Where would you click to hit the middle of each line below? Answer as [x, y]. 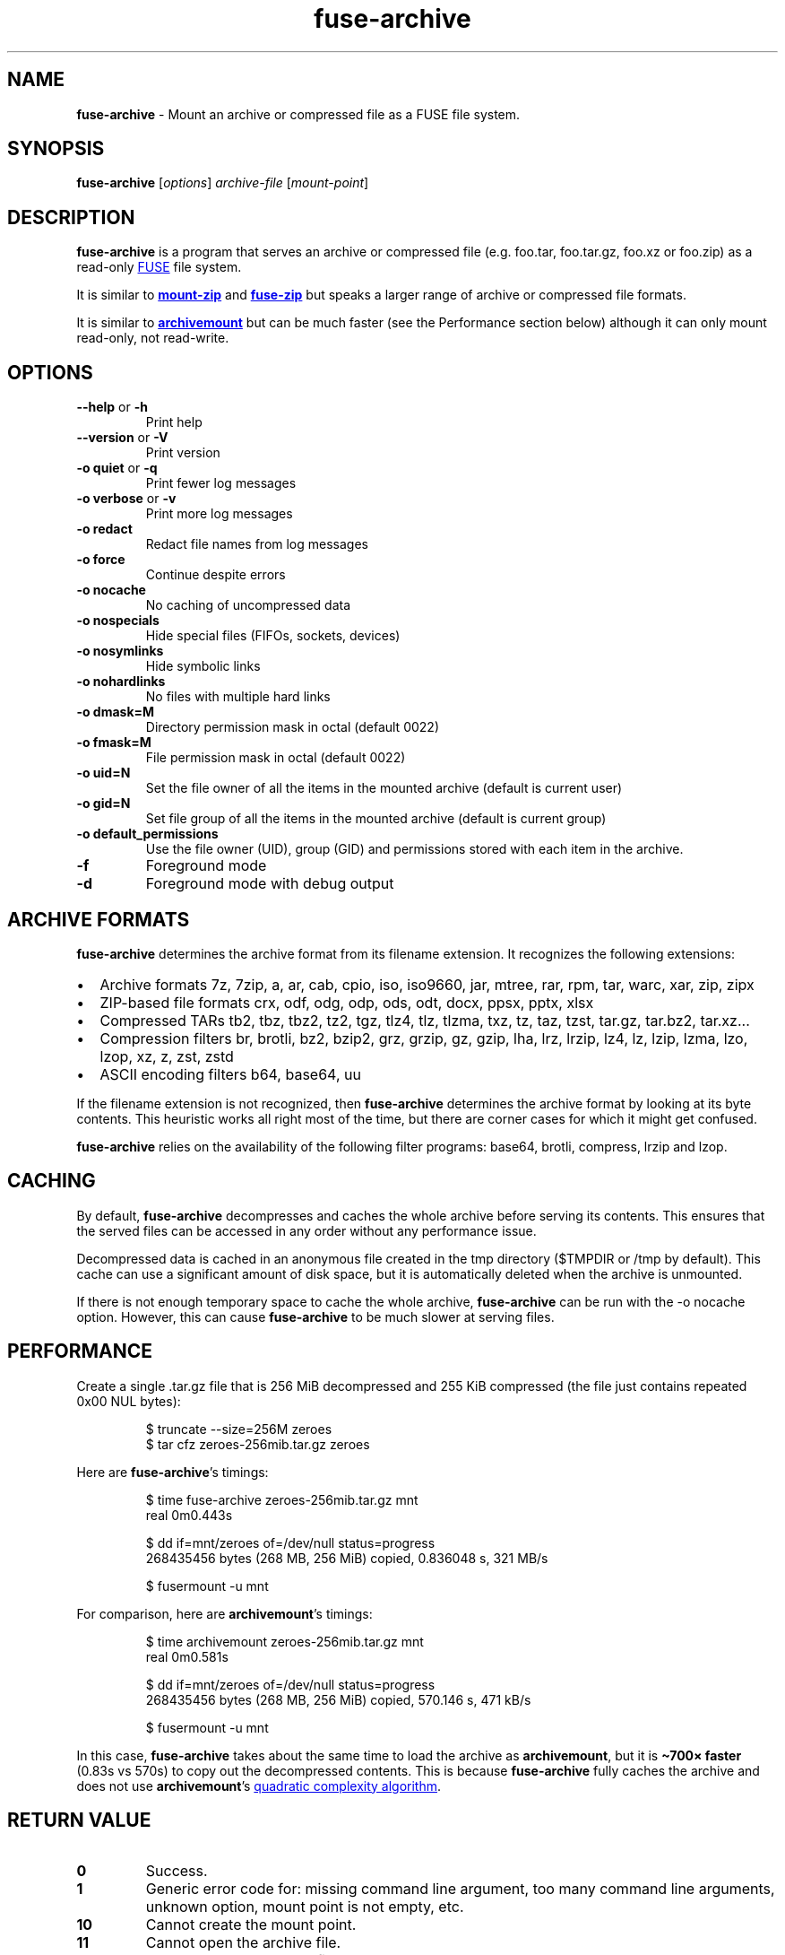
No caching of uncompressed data [248, 605]
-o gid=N [104, 804]
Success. [177, 1870]
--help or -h [112, 407]
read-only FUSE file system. [159, 267]
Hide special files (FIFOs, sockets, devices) [273, 636]
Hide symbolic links [203, 666]
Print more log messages [219, 514]
